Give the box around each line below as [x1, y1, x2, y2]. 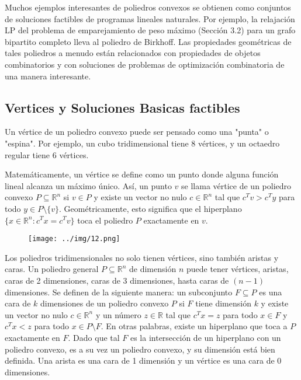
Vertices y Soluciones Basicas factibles [5, 98, 240, 116]
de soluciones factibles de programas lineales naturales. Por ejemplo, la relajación [5, 12, 295, 25]
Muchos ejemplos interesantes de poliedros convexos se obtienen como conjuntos [5, 1, 291, 13]
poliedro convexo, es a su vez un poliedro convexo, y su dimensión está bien [5, 343, 275, 355]
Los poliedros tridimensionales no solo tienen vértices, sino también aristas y [5, 251, 279, 263]
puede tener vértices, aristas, [186, 263, 289, 275]
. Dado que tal [68, 331, 120, 343]
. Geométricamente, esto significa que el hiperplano [59, 202, 242, 214]
